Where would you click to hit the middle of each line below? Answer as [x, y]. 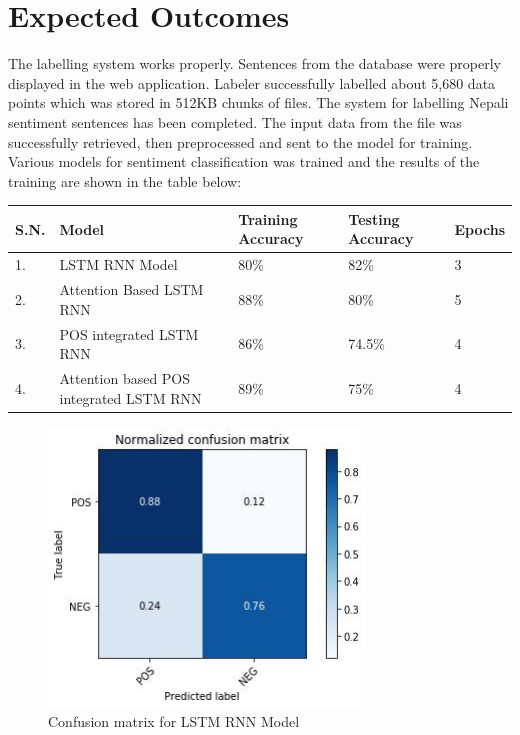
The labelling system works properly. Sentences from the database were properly [254, 63]
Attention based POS [125, 377]
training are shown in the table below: [125, 180]
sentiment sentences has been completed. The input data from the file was [235, 121]
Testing [374, 218]
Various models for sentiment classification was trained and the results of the [244, 161]
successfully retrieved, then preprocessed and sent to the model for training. [240, 141]
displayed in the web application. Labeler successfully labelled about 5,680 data [252, 82]
